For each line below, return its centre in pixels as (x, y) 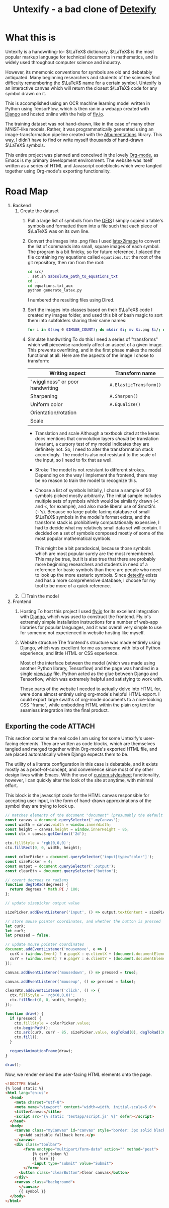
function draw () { (24, 1014)
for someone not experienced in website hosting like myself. (82, 633)
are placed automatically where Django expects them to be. (67, 754)
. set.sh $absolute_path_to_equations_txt (73, 276)
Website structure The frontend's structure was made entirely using (90, 643)
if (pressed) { (26, 1018)
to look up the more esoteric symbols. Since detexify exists (96, 575)
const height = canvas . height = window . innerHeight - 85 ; (67, 829)
